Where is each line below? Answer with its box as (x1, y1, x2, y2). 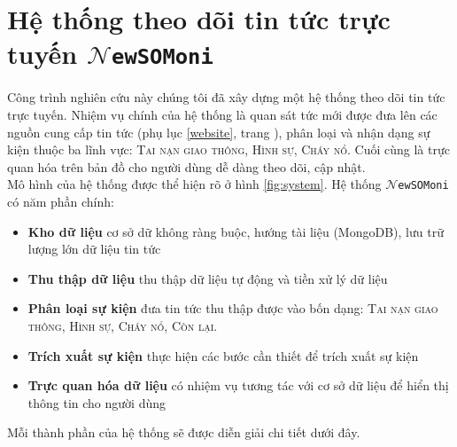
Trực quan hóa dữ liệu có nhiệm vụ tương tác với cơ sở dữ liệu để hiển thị (27, 376, 449, 395)
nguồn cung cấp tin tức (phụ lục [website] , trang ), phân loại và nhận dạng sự (7, 122, 430, 141)
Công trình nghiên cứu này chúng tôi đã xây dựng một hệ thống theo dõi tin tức (7, 88, 445, 106)
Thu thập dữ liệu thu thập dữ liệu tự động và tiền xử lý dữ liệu (27, 269, 388, 287)
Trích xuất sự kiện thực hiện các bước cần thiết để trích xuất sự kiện (27, 346, 419, 365)
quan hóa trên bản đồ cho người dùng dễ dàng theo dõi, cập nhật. (7, 157, 366, 176)
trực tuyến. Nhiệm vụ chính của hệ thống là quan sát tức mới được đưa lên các (7, 106, 438, 124)
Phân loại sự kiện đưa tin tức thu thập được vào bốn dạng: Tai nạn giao (27, 299, 438, 318)
